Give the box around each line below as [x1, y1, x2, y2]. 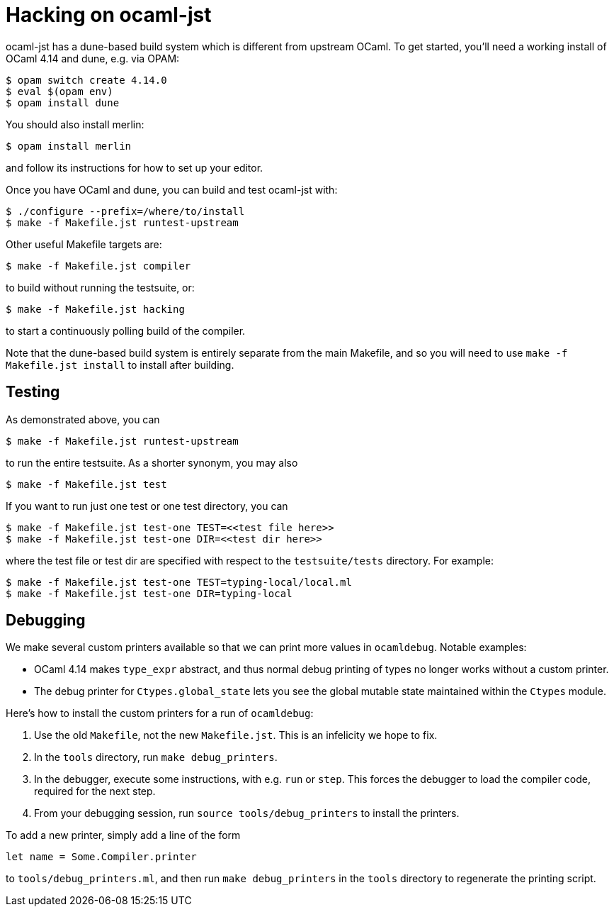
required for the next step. [34, 785, 156, 798]
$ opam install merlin [6, 140, 132, 152]
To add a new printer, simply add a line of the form [6, 829, 241, 842]
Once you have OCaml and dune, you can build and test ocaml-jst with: [6, 183, 338, 196]
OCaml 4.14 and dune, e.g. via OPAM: [6, 52, 180, 65]
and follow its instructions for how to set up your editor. [6, 161, 263, 174]
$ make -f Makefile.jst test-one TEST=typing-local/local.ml [6, 576, 352, 588]
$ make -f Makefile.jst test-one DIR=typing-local [6, 587, 292, 599]
